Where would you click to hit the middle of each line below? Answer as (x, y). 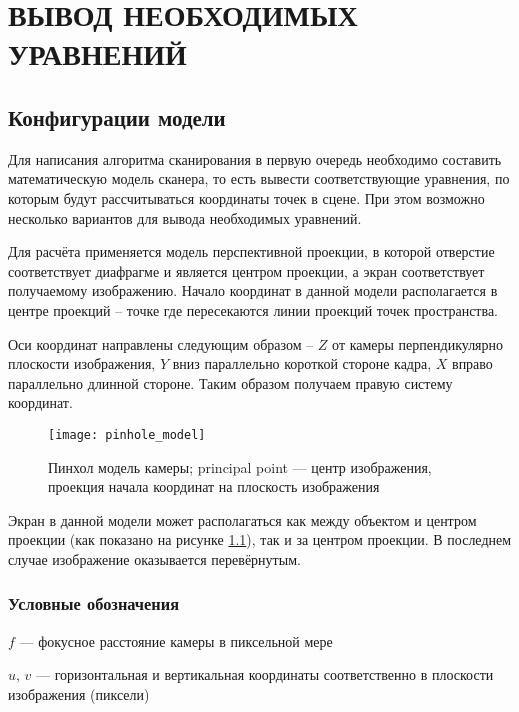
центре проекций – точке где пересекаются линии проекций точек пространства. (253, 309)
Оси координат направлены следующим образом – (161, 343)
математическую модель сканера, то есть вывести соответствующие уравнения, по (259, 178)
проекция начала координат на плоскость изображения (214, 486)
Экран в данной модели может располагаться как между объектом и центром (242, 519)
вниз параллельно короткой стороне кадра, (302, 363)
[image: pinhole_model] (127, 434)
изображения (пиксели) (79, 693)
